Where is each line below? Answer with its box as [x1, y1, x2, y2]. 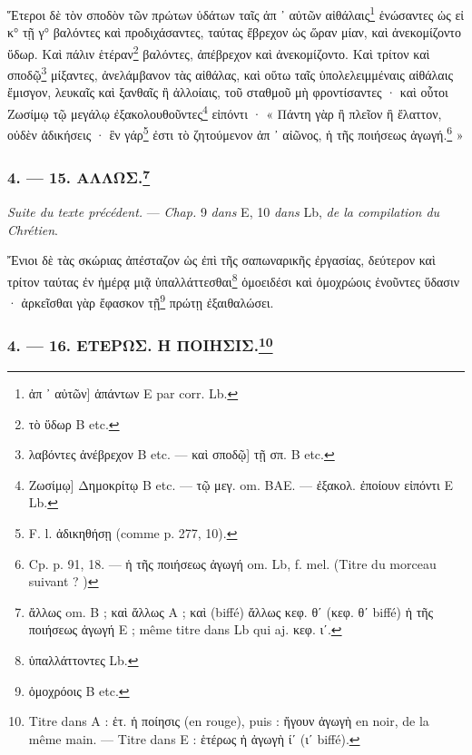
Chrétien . [7, 220, 58, 239]
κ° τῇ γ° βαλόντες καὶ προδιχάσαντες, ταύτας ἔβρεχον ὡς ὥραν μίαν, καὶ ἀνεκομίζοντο [7, 23, 461, 42]
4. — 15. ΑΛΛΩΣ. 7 [7, 164, 151, 189]
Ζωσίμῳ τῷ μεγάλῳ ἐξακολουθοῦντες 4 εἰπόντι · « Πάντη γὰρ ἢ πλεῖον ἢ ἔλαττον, [7, 101, 442, 123]
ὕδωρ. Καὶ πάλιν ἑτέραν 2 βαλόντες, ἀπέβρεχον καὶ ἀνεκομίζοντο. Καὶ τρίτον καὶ [7, 41, 430, 63]
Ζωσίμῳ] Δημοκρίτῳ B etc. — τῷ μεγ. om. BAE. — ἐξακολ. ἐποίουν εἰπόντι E [28, 475, 453, 494]
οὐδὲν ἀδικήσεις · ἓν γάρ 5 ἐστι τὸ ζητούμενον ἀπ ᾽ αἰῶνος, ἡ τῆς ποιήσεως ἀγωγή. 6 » [7, 123, 464, 143]
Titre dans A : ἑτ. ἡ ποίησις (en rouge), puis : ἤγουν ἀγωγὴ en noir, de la [28, 711, 429, 730]
